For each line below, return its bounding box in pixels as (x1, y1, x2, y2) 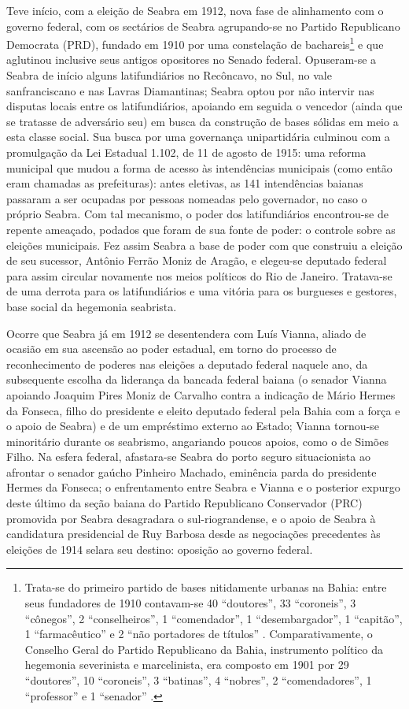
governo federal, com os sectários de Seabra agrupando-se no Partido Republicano (6, 17, 400, 34)
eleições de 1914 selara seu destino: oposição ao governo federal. (6, 540, 313, 557)
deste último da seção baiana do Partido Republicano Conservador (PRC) (6, 495, 363, 511)
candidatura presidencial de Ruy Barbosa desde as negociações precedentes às (6, 525, 381, 542)
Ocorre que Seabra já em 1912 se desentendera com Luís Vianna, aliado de (6, 325, 367, 341)
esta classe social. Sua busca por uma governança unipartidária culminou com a (6, 128, 390, 145)
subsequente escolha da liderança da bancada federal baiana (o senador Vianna (6, 371, 387, 388)
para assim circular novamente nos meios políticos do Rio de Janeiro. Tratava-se (6, 267, 392, 284)
